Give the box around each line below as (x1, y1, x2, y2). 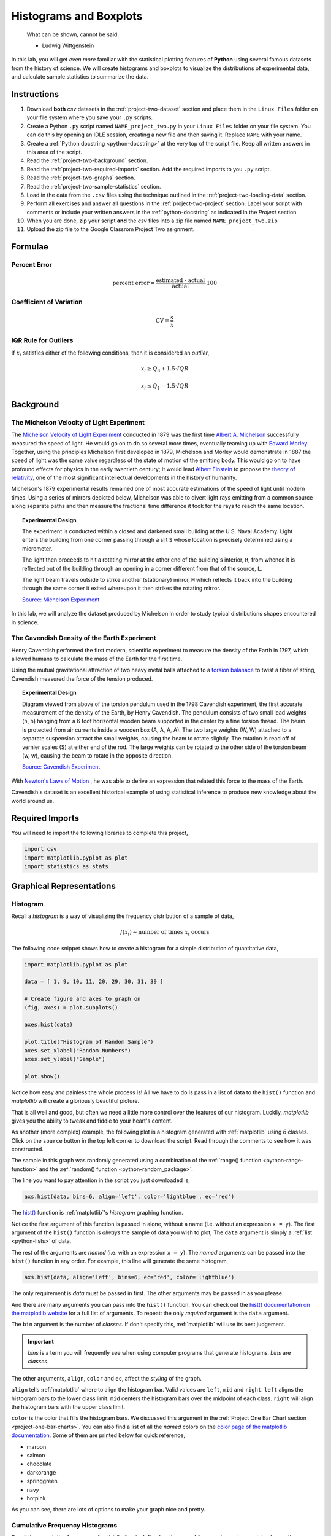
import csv (24, 845, 57, 853)
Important (28, 1338, 55, 1345)
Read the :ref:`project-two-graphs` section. (26, 174, 136, 181)
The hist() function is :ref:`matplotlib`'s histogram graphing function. (11, 1209, 183, 1217)
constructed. (11, 1146, 44, 1153)
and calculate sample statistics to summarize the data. (11, 73, 149, 80)
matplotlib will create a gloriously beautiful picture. (11, 1097, 140, 1105)
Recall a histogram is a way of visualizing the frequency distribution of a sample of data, (11, 912, 234, 920)
